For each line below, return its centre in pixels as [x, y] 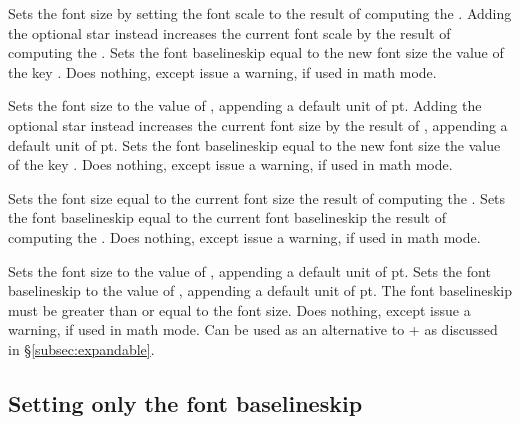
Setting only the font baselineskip [185, 402]
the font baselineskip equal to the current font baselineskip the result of [227, 217]
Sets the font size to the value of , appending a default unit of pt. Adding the [245, 105]
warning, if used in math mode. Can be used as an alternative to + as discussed [253, 329]
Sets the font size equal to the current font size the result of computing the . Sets [257, 197]
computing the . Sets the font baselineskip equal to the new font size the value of [256, 52]
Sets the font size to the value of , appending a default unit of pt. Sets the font [249, 270]
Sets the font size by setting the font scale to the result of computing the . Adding [260, 13]
